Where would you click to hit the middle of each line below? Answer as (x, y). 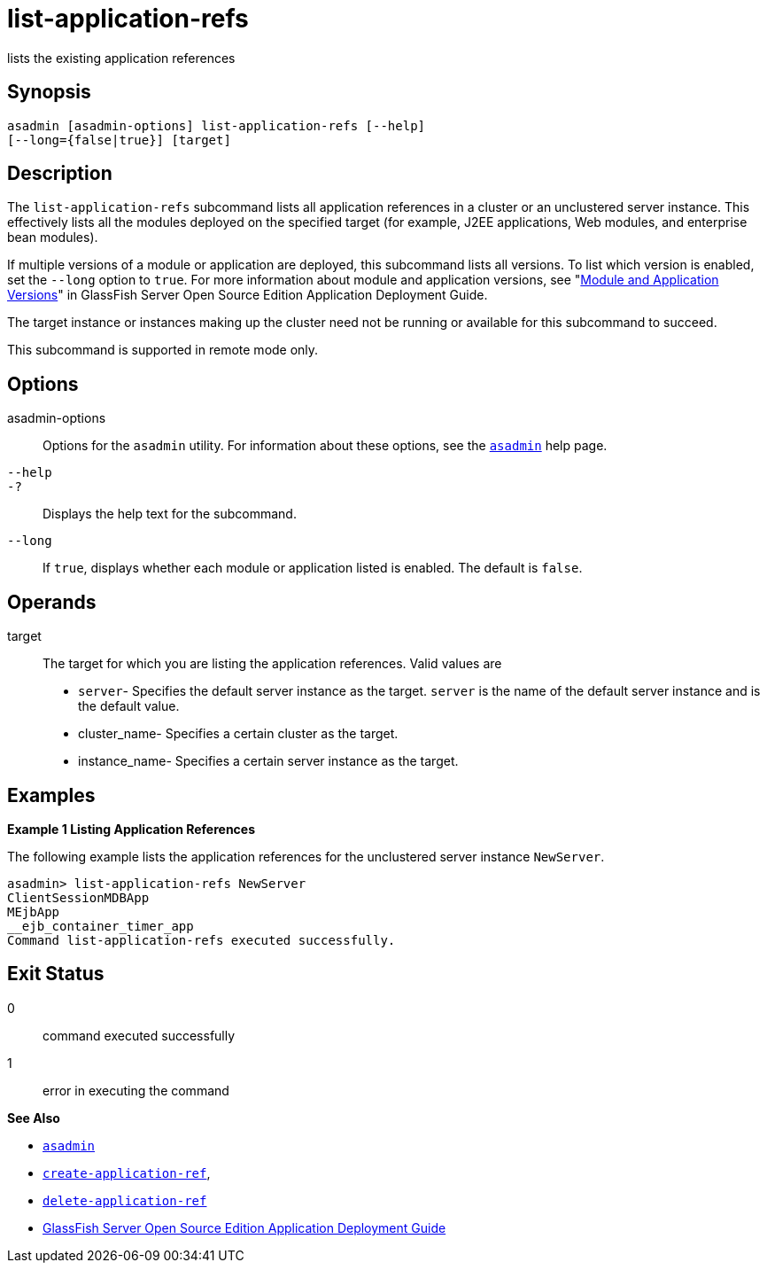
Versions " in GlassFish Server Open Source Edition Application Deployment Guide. (248, 295)
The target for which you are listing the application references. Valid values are (272, 664)
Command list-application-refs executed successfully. (201, 940)
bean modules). (53, 238)
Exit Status (56, 974)
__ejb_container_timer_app (101, 926)
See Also (34, 1118)
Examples (51, 795)
